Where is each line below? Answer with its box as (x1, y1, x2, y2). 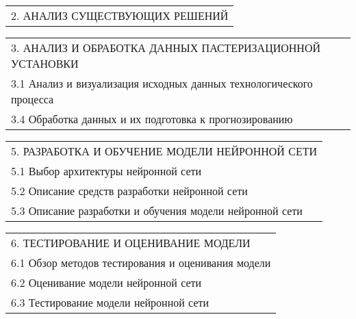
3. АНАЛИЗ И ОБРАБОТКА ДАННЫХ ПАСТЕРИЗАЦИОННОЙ (11, 40, 321, 55)
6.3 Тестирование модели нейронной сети (11, 294, 209, 310)
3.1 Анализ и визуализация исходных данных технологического (11, 75, 313, 91)
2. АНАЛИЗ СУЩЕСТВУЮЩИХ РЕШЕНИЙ (11, 8, 229, 23)
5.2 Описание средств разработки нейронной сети (11, 183, 248, 199)
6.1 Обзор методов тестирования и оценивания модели (11, 255, 271, 270)
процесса (11, 91, 54, 107)
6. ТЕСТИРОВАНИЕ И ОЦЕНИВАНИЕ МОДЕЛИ (11, 235, 251, 251)
